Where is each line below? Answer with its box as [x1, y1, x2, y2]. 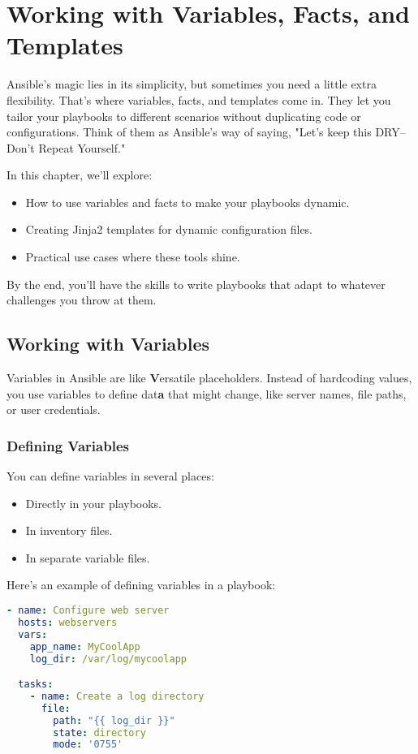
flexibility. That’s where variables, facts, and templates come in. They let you [6, 91, 391, 108]
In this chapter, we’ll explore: [6, 166, 153, 183]
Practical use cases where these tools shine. [25, 248, 240, 265]
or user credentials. [6, 401, 101, 418]
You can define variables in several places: [6, 467, 214, 485]
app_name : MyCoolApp [29, 640, 140, 653]
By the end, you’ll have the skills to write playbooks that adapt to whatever [6, 275, 386, 292]
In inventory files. [25, 522, 113, 539]
